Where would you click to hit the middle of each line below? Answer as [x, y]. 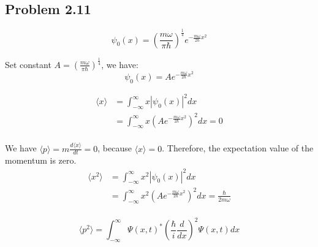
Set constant [28, 64]
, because [115, 148]
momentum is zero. [41, 160]
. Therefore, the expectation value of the [238, 148]
